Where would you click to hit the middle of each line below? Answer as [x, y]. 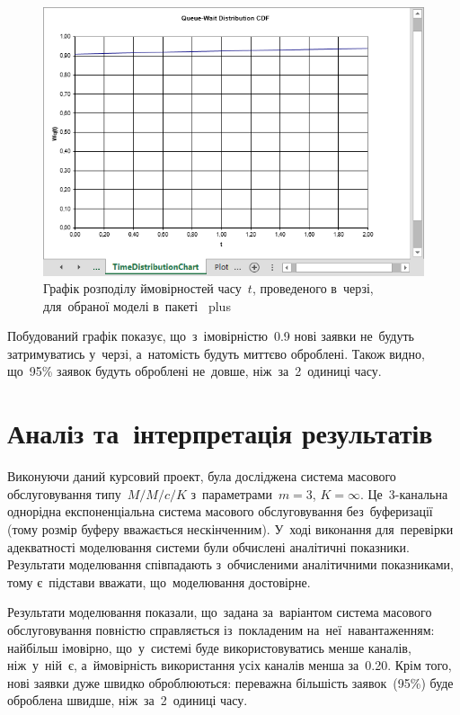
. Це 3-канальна [404, 493]
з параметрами [231, 493]
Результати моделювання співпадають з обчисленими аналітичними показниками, [231, 564]
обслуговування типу [64, 493]
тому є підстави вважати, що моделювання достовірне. [159, 581]
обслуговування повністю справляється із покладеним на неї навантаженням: [221, 629]
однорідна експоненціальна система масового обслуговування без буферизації [220, 511]
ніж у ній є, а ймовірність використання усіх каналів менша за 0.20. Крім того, [230, 665]
